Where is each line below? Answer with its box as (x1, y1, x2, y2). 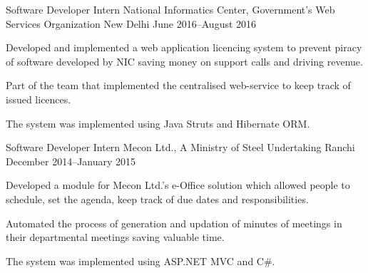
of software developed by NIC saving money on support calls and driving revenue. (6, 53, 363, 68)
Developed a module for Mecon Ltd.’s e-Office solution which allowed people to (6, 177, 350, 192)
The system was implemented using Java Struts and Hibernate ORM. (6, 115, 310, 130)
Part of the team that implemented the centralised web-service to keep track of (6, 78, 351, 93)
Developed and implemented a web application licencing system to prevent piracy (6, 40, 362, 55)
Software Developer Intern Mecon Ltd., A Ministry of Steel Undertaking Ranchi (6, 140, 355, 155)
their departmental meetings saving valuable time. (6, 230, 225, 244)
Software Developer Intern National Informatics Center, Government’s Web (6, 2, 335, 16)
